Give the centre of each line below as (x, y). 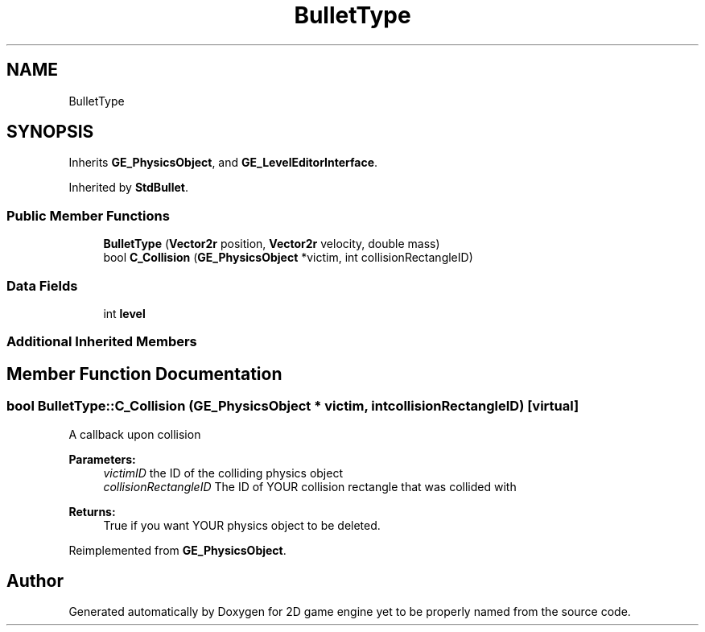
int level (124, 313)
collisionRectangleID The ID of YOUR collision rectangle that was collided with (310, 486)
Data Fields (42, 285)
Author (35, 580)
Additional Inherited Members (102, 342)
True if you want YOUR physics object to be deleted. (242, 525)
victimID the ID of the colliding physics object (223, 473)
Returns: (92, 511)
